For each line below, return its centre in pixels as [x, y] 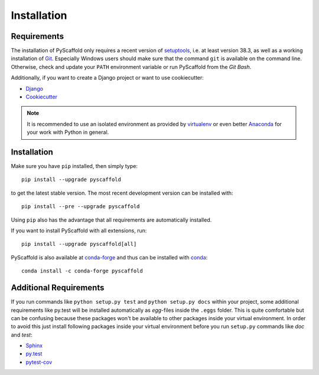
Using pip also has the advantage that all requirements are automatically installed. [111, 220]
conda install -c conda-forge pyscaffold [82, 271]
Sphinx [34, 346]
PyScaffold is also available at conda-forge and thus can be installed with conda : [109, 257]
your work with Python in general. [68, 132]
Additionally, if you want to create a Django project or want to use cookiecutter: [107, 78]
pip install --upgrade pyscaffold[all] [79, 244]
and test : [22, 335]
